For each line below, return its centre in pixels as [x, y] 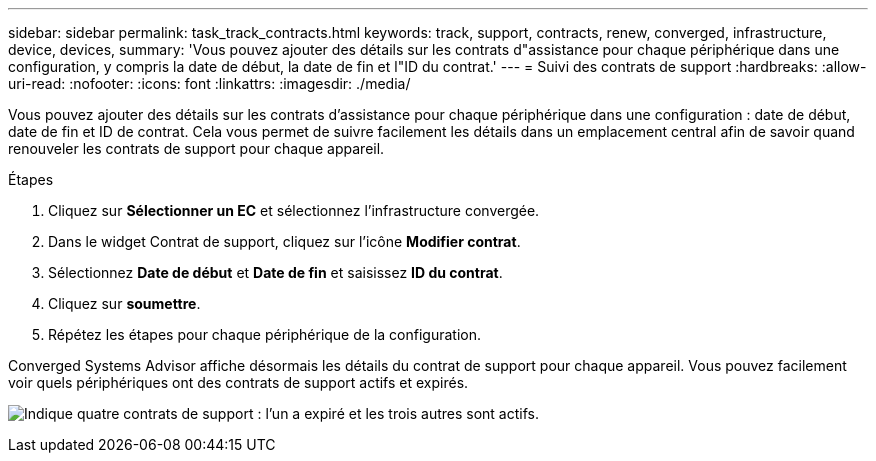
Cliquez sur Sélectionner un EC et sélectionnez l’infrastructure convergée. [294, 210]
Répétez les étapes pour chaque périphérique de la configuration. [264, 334]
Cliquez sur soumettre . [124, 303]
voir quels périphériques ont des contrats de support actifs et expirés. [238, 382]
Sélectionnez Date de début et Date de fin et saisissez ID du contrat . [275, 272]
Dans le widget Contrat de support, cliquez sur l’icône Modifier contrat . [284, 241]
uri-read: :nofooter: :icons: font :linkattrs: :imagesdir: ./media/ [209, 83]
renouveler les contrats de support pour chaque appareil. [196, 148]
